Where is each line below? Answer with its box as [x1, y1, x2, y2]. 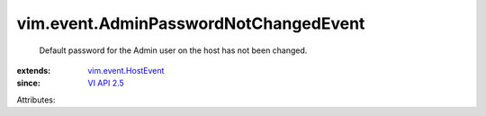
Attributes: [16, 94, 56, 105]
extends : [16, 65, 51, 76]
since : [16, 77, 40, 89]
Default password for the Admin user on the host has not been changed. [39, 45, 308, 56]
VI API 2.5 [87, 77, 125, 89]
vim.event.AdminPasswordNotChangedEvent [16, 13, 365, 33]
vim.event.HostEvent [87, 65, 165, 76]
